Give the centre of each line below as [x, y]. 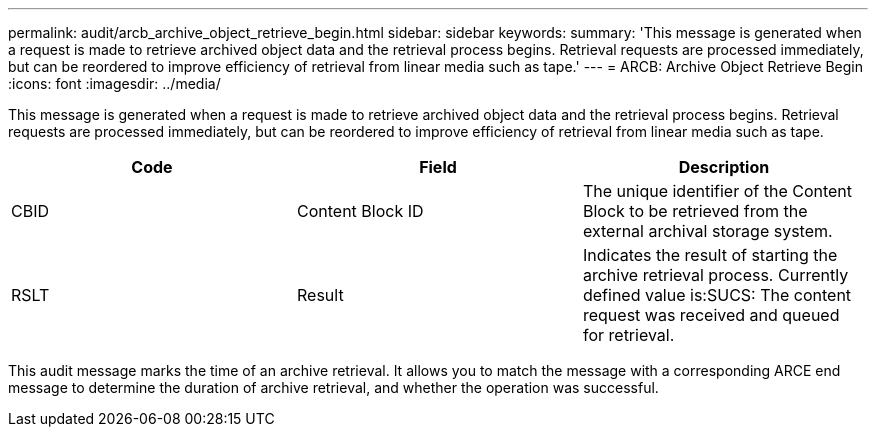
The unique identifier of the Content [717, 191]
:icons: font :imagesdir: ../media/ [114, 83]
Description [724, 167]
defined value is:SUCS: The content [717, 295]
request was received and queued [711, 315]
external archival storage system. [707, 231]
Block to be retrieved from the [695, 211]
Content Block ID [360, 211]
